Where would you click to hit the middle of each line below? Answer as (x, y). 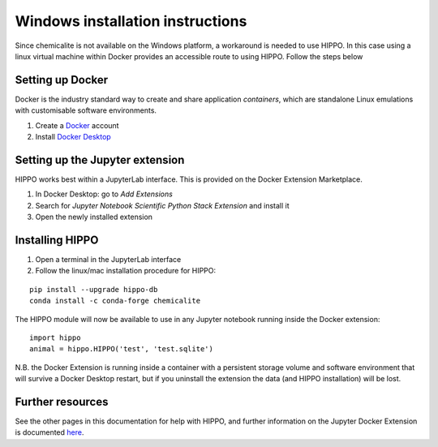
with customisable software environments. (86, 110)
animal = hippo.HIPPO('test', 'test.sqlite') (122, 349)
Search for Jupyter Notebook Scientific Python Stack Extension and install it (162, 205)
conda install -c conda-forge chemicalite (115, 301)
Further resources (62, 402)
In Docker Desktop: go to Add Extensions (104, 194)
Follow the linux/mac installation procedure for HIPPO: (126, 271)
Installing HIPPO (57, 240)
